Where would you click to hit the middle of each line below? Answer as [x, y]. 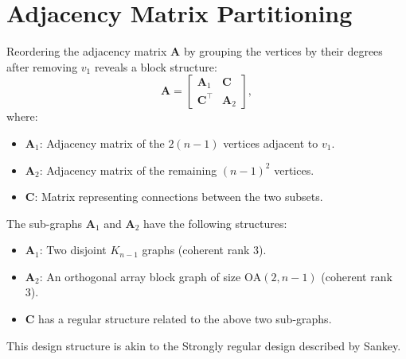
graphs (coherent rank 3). [204, 250]
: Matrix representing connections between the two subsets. [179, 197]
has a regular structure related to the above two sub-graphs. [185, 319]
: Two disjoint [73, 250]
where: [22, 116]
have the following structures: [215, 223]
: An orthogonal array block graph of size [140, 276]
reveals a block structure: [156, 66]
